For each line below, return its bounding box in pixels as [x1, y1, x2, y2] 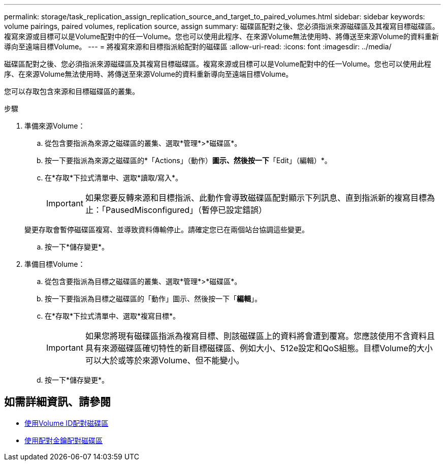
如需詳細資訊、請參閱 [4, 395, 111, 409]
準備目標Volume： [24, 260, 85, 268]
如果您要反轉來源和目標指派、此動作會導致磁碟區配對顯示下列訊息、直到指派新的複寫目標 [85, 193, 427, 203]
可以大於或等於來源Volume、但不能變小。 [85, 355, 244, 365]
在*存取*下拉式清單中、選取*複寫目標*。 [45, 312, 180, 320]
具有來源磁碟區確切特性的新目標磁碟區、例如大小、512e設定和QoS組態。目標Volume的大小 [85, 343, 433, 353]
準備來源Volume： [24, 121, 85, 130]
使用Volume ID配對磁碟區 [24, 418, 109, 427]
